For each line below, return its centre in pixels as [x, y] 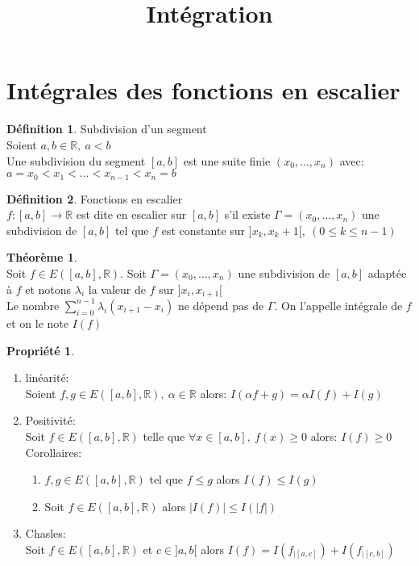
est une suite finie [227, 160]
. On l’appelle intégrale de [338, 305]
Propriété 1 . [41, 350]
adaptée [387, 273]
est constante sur [203, 230]
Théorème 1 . [42, 257]
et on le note [37, 323]
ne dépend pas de [221, 305]
